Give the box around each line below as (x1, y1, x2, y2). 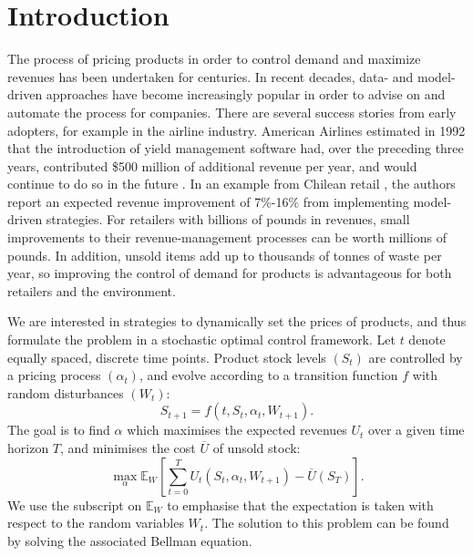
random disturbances (7, 383, 124, 402)
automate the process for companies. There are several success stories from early (7, 102, 457, 121)
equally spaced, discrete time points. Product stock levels (7, 347, 326, 366)
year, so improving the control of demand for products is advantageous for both (7, 263, 452, 283)
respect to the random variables (7, 513, 184, 532)
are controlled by (368, 347, 463, 366)
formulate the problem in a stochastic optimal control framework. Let (7, 330, 396, 349)
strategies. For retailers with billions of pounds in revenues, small (46, 210, 410, 229)
